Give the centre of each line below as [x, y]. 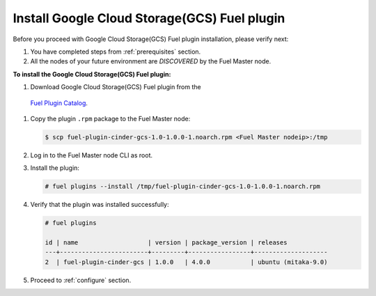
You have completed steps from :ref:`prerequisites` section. [116, 52]
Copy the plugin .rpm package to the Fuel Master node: [110, 118]
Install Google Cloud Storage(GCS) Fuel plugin [149, 18]
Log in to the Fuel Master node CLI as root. [92, 155]
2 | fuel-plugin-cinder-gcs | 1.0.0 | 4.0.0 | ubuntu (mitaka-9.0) [186, 262]
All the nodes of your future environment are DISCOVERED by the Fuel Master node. [151, 61]
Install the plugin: [55, 168]
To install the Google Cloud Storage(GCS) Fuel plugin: [92, 74]
